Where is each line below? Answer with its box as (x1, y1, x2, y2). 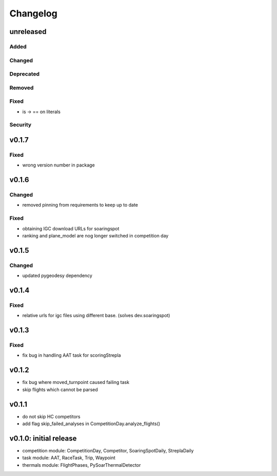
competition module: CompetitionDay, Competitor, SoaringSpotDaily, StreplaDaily (22, 447, 194, 453)
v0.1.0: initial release (9, 434, 77, 443)
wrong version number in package (22, 162, 95, 168)
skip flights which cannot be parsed (22, 386, 98, 393)
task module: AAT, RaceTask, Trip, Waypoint (22, 455, 115, 461)
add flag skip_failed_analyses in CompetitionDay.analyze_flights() (22, 420, 161, 427)
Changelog (9, 8, 57, 19)
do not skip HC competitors (22, 413, 81, 419)
